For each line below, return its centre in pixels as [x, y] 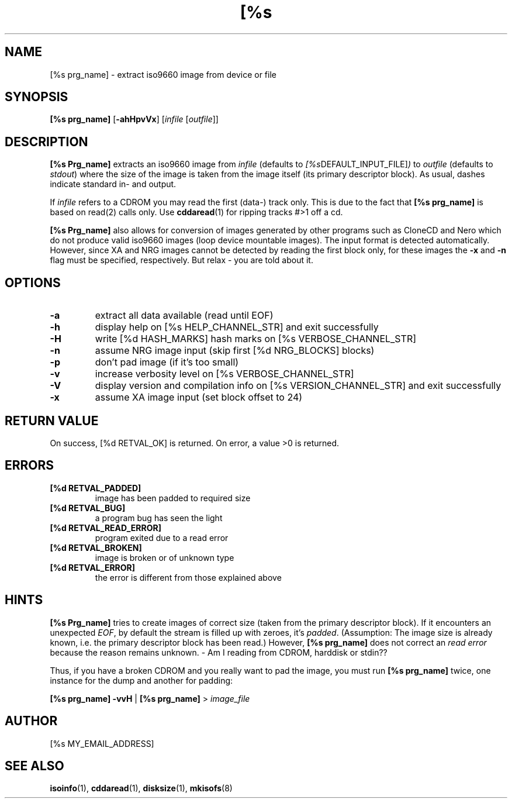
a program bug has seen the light [159, 518]
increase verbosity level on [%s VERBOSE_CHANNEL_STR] [224, 374]
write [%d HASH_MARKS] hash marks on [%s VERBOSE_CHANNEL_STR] [256, 339]
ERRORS [30, 466]
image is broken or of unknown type [165, 557]
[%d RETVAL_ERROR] [93, 567]
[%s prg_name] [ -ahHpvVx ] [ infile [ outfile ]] [134, 119]
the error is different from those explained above [188, 577]
